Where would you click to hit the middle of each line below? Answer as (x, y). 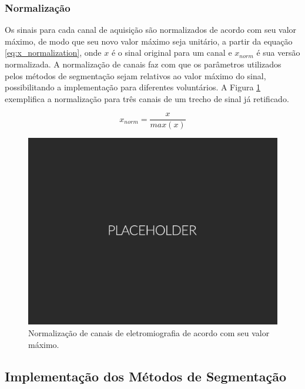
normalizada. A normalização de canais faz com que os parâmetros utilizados (143, 64)
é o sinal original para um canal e (172, 53)
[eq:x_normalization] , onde (53, 53)
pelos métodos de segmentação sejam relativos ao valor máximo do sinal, (135, 75)
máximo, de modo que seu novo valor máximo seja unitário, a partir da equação (149, 41)
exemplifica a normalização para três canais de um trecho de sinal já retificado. (147, 98)
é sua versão (278, 53)
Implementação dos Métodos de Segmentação (146, 376)
